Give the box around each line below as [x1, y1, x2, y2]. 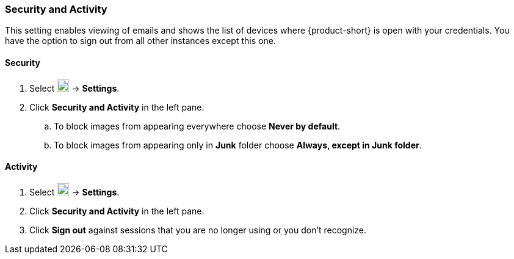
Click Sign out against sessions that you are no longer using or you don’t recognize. [29, 224, 367, 235]
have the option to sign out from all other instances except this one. [5, 35, 276, 46]
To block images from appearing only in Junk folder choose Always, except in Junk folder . [54, 139, 422, 150]
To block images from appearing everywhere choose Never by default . [54, 120, 341, 131]
